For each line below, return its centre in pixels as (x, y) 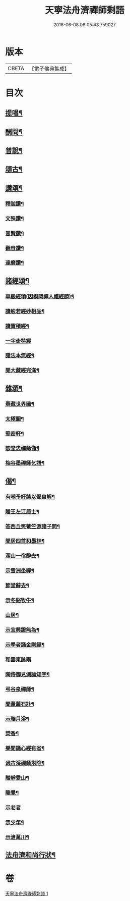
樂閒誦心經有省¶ (25, 749)
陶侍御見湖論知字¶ (27, 674)
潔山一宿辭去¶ (22, 556)
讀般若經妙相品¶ (25, 311)
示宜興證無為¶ (22, 630)
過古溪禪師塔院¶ (25, 763)
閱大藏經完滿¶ (22, 370)
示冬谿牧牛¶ (20, 600)
